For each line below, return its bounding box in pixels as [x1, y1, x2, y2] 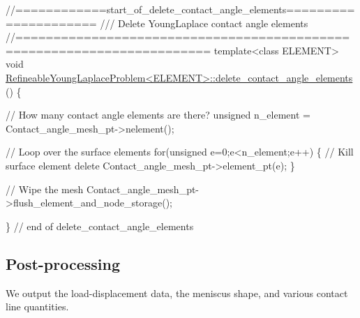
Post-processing [6, 252, 121, 274]
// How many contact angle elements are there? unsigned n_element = [6, 107, 310, 122]
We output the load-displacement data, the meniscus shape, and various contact [6, 285, 348, 300]
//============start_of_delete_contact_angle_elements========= [6, 2, 355, 16]
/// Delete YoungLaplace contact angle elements [100, 15, 308, 30]
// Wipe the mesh [6, 181, 84, 196]
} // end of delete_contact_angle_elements [6, 218, 194, 233]
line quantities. [6, 299, 69, 314]
